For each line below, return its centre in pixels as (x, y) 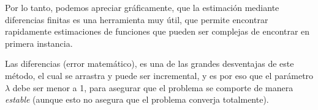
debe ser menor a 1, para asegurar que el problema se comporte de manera (153, 87)
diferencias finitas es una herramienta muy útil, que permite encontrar (137, 19)
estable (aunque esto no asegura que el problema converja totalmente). (137, 99)
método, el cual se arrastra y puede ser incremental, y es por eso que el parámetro (159, 75)
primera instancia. (39, 43)
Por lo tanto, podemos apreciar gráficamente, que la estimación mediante (142, 7)
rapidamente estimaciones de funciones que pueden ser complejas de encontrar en (157, 31)
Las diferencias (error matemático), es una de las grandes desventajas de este (150, 64)
